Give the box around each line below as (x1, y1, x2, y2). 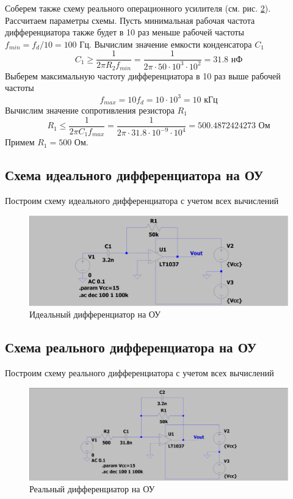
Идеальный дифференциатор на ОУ (29, 308, 161, 321)
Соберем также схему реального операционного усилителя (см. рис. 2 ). (5, 2, 271, 14)
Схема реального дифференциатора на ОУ (5, 338, 257, 357)
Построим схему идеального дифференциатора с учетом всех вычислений (5, 194, 279, 206)
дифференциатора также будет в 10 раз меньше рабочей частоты (5, 26, 244, 38)
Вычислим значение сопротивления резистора (5, 104, 175, 117)
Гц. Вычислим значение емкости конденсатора (79, 37, 252, 50)
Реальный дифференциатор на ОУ (29, 483, 155, 495)
